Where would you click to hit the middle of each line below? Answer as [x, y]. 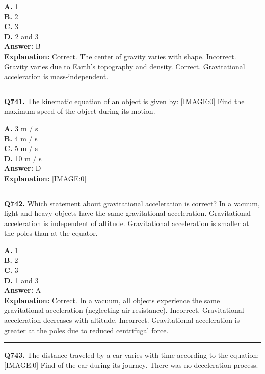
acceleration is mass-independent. [56, 76]
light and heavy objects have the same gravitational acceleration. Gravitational [127, 213]
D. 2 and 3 [21, 36]
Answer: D [23, 168]
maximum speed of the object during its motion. [80, 111]
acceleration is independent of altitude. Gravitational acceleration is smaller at [127, 223]
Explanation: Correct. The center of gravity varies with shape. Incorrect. [120, 56]
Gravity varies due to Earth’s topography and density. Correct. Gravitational [125, 66]
